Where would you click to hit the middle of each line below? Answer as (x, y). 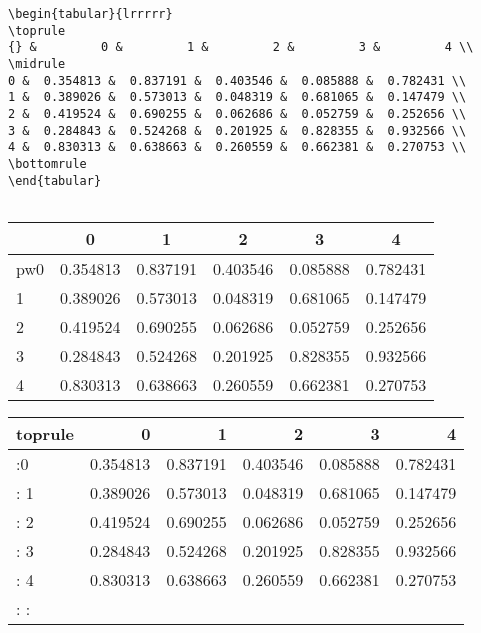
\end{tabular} (55, 180)
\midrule (37, 63)
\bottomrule (47, 163)
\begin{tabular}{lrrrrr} (90, 14)
